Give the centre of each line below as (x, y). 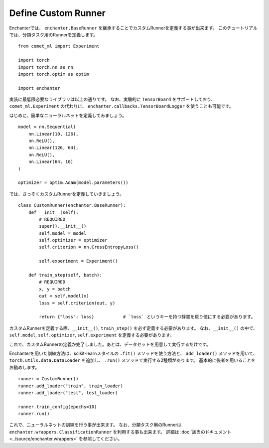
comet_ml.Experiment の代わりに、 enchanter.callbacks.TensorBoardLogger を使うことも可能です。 (122, 106)
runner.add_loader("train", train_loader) (71, 386)
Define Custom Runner (57, 13)
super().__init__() (63, 226)
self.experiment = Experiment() (78, 261)
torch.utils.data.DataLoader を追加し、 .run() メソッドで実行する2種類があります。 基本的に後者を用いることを (133, 360)
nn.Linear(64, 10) (51, 162)
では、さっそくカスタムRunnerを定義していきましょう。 (67, 194)
